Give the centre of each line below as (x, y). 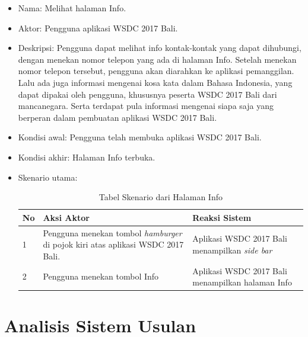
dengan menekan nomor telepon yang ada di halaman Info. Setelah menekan (157, 59)
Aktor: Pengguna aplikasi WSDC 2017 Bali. (98, 28)
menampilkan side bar (232, 250)
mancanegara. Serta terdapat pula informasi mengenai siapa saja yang (146, 106)
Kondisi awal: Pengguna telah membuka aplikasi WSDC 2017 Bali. (140, 137)
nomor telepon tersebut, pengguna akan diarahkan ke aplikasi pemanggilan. (156, 71)
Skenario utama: (48, 177)
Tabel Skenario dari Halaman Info (161, 197)
